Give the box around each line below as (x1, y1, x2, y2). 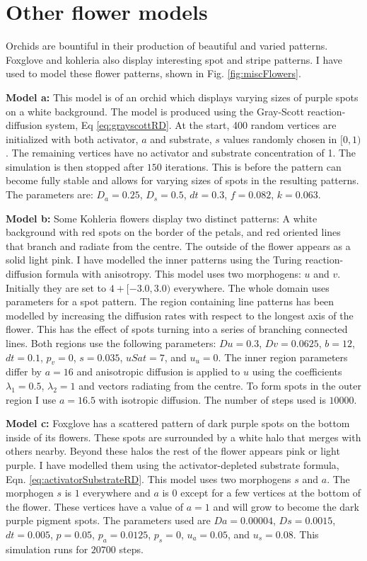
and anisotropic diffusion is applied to (76, 364, 240, 379)
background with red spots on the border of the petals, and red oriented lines (6, 225, 341, 239)
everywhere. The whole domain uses (173, 280, 330, 295)
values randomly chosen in (223, 131, 337, 146)
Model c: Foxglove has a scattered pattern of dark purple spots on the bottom (6, 416, 350, 431)
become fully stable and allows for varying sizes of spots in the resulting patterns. (6, 173, 359, 188)
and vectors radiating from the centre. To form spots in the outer (78, 378, 362, 392)
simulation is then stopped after (6, 159, 144, 174)
